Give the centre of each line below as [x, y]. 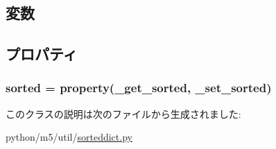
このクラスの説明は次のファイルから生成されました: [123, 113]
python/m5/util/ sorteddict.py [69, 137]
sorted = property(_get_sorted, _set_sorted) [139, 88]
